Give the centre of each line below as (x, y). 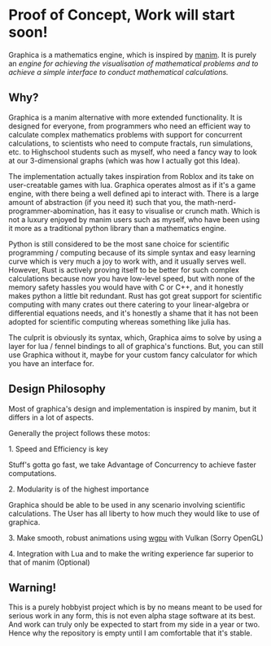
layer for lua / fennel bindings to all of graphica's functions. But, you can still (136, 346)
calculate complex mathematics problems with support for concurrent (125, 134)
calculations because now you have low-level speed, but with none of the (132, 278)
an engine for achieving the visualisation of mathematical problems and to (133, 63)
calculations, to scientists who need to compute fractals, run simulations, (131, 143)
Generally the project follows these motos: (79, 433)
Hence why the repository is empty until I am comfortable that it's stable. (130, 633)
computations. (33, 473)
